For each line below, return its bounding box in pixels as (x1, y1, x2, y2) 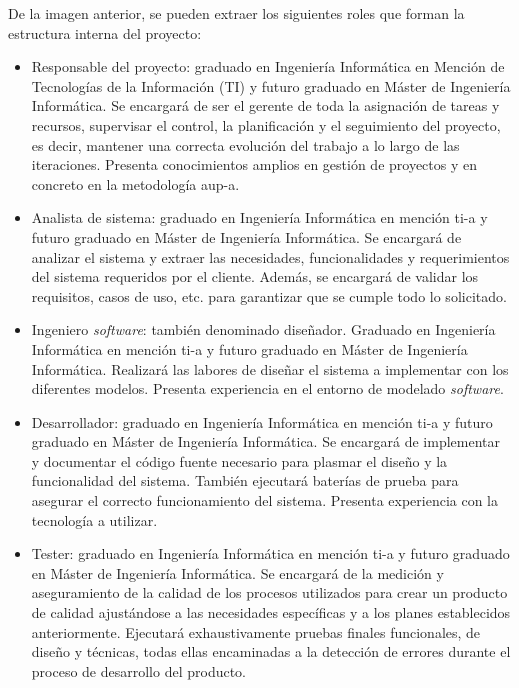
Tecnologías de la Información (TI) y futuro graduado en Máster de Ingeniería (31, 75, 511, 96)
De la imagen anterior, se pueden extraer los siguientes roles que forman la (8, 3, 465, 23)
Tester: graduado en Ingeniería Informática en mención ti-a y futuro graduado (31, 543, 510, 564)
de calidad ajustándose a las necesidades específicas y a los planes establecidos (31, 602, 511, 623)
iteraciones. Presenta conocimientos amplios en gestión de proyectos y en (31, 154, 478, 175)
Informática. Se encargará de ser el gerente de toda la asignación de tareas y (31, 95, 500, 116)
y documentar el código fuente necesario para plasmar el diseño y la (31, 450, 448, 471)
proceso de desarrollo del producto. (31, 660, 247, 681)
